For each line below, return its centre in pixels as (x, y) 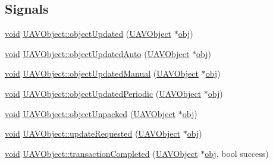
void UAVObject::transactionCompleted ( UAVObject (101, 153)
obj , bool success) (237, 153)
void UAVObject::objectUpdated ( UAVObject (88, 34)
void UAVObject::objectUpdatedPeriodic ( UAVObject (103, 93)
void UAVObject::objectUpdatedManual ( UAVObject (102, 73)
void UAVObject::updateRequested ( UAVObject (93, 133)
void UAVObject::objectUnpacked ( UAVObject (90, 113)
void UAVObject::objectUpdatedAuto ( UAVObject (97, 53)
